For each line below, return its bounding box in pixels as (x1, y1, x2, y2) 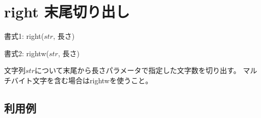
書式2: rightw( (4, 48, 49, 58)
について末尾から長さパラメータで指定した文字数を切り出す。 (34, 65, 241, 76)
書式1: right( (4, 31, 44, 41)
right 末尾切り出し (4, 1, 130, 22)
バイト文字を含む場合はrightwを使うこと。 (11, 75, 152, 85)
